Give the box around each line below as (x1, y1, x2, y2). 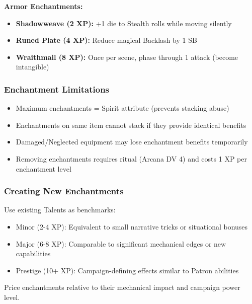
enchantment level (16, 163, 71, 174)
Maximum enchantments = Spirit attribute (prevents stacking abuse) (16, 103, 229, 113)
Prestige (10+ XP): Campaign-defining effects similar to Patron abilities (16, 265, 239, 275)
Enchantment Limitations (4, 83, 110, 95)
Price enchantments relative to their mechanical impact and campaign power (4, 282, 240, 292)
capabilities (16, 248, 51, 259)
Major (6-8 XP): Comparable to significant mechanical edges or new (16, 238, 226, 249)
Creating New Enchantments (4, 185, 124, 197)
